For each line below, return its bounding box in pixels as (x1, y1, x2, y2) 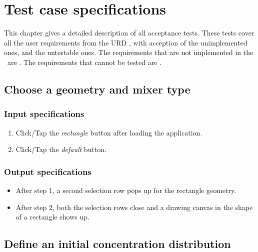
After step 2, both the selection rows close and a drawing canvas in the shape (15, 201, 253, 212)
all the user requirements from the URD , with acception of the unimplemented (4, 37, 247, 47)
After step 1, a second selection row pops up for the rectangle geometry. (15, 184, 236, 195)
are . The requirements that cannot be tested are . (7, 56, 161, 67)
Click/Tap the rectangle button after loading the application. (15, 127, 202, 137)
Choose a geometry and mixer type (4, 81, 190, 96)
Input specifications (4, 107, 84, 120)
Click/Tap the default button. (15, 144, 107, 154)
